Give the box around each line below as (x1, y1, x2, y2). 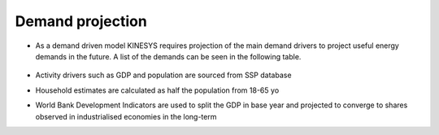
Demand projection (15, 12, 148, 30)
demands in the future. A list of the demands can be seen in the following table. (35, 51, 302, 61)
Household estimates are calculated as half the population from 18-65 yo (35, 85, 280, 95)
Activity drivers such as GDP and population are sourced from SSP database (35, 70, 292, 81)
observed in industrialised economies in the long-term (35, 111, 217, 121)
